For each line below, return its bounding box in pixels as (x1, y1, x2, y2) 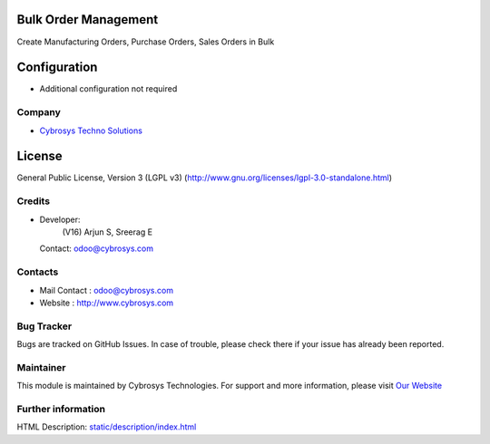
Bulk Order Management (16, 12, 159, 27)
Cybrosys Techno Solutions (39, 125, 142, 136)
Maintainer (16, 361, 66, 373)
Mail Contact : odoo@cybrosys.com (39, 285, 174, 295)
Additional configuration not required (39, 83, 178, 94)
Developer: (39, 214, 81, 225)
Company (16, 106, 61, 119)
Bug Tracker (16, 320, 73, 333)
